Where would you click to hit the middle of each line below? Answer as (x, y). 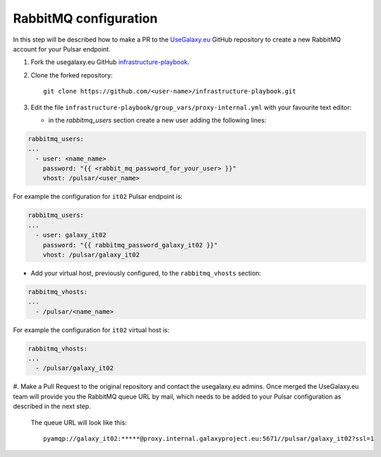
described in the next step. (52, 406)
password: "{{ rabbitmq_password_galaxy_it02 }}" (130, 245)
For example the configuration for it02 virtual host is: (91, 330)
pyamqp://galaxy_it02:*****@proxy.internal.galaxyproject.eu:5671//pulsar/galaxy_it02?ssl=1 (209, 439)
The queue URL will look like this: (79, 422)
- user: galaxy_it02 (71, 235)
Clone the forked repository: (72, 75)
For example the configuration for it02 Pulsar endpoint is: (98, 197)
